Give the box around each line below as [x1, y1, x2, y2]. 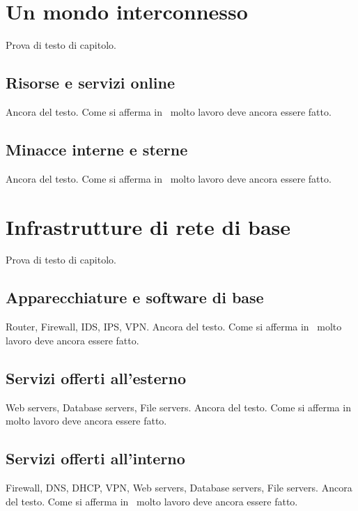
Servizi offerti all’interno [6, 448, 185, 469]
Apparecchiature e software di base [6, 287, 264, 308]
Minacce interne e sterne [6, 138, 188, 160]
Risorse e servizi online [6, 72, 175, 93]
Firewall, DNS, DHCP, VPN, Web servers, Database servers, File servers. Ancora [6, 480, 352, 495]
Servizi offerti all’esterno [6, 367, 187, 388]
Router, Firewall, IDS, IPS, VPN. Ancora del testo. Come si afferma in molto [6, 319, 342, 334]
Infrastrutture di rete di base [6, 212, 291, 241]
